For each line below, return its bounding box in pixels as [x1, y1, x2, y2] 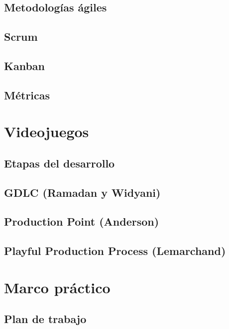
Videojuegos [4, 121, 89, 142]
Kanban [4, 58, 45, 73]
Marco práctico [4, 277, 111, 297]
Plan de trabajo [4, 311, 87, 327]
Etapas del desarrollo [4, 155, 115, 170]
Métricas [4, 87, 50, 102]
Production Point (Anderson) [4, 214, 159, 229]
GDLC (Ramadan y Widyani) [4, 184, 161, 200]
